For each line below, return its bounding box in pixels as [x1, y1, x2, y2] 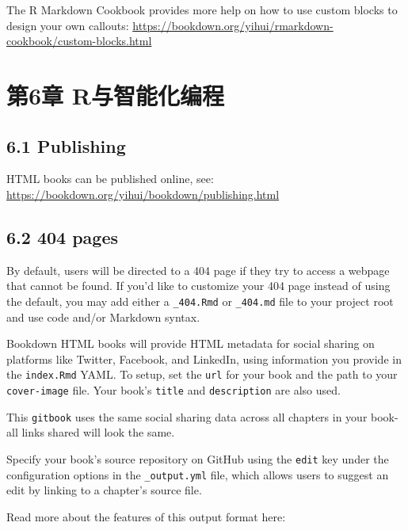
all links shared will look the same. [6, 424, 175, 440]
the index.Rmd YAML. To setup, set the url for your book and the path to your [6, 366, 398, 383]
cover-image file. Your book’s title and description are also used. [6, 382, 341, 398]
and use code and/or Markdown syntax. [6, 308, 200, 325]
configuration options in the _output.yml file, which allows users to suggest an [6, 466, 389, 482]
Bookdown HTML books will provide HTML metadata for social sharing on [6, 335, 375, 352]
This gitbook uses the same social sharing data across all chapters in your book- [6, 408, 398, 425]
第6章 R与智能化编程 [6, 78, 224, 111]
